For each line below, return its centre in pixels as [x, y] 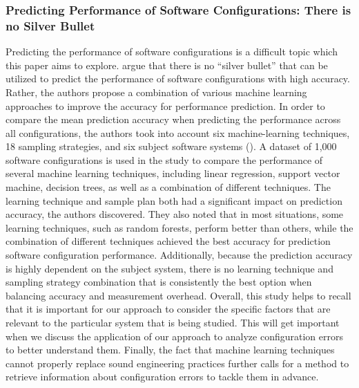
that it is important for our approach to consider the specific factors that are [168, 309]
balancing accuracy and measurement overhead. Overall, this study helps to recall [178, 295]
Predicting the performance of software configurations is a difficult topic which [172, 52]
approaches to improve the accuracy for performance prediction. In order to [165, 105]
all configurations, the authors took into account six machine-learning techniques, [178, 132]
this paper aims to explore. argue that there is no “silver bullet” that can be [167, 65]
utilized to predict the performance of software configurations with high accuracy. [178, 78]
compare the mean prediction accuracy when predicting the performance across [173, 119]
